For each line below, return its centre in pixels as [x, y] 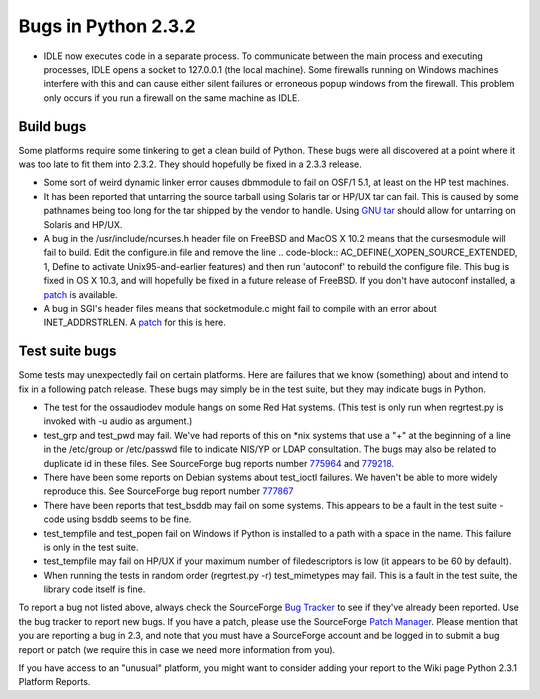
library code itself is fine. [94, 589]
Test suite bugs [67, 351]
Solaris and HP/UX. [83, 224]
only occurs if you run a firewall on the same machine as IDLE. [171, 97]
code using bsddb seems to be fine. [117, 519]
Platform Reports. [54, 682]
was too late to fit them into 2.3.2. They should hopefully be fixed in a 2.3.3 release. [190, 164]
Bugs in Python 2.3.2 [107, 26]
